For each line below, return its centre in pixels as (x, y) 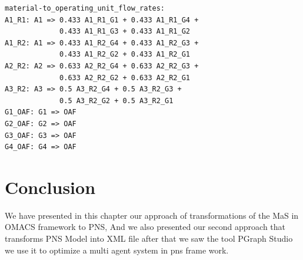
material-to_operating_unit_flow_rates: (85, 8)
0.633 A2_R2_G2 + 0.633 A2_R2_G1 (125, 78)
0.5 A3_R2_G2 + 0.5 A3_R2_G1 (116, 101)
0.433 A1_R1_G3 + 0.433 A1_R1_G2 (125, 32)
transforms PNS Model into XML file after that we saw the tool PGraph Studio (149, 238)
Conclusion (50, 187)
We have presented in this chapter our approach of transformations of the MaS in (152, 215)
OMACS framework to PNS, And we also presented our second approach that (145, 227)
